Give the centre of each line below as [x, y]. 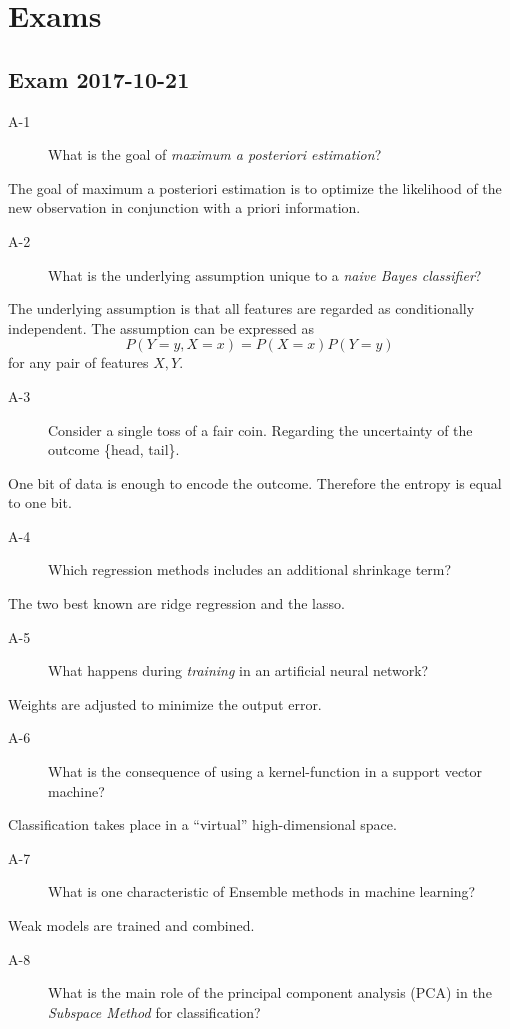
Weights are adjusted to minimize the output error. [165, 703]
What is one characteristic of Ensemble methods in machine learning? [262, 891]
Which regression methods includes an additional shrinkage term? [250, 569]
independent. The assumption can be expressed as [161, 327]
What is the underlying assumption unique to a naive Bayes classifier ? [265, 274]
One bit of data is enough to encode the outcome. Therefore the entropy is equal [255, 482]
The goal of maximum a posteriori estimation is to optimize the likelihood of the [255, 187]
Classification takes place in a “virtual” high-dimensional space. [202, 824]
